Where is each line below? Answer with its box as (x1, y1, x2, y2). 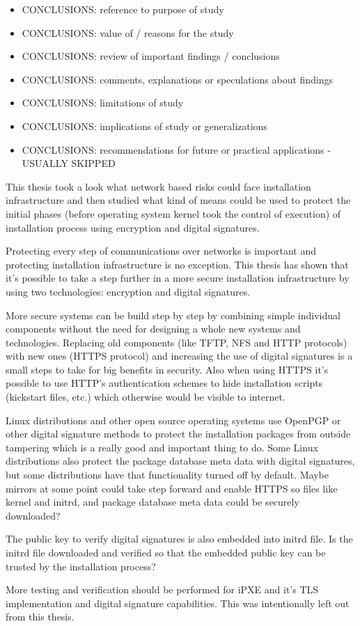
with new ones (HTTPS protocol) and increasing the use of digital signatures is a (6, 348, 353, 363)
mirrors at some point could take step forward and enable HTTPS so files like (6, 481, 338, 495)
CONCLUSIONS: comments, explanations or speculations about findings (22, 72, 334, 86)
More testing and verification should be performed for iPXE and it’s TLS (6, 582, 319, 597)
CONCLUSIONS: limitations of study (22, 95, 184, 110)
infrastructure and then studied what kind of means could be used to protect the (6, 193, 351, 207)
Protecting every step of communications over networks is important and (6, 243, 316, 258)
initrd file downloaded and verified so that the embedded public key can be (6, 545, 326, 559)
